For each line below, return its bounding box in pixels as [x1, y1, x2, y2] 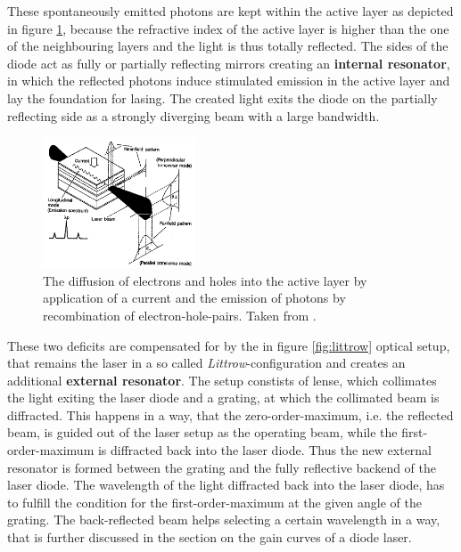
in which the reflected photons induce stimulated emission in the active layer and [7, 71, 450, 90]
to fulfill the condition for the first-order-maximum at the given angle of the [7, 492, 422, 511]
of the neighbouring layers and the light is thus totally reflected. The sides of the [7, 37, 449, 55]
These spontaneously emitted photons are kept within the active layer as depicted [7, 2, 454, 20]
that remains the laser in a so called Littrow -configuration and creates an [7, 353, 406, 372]
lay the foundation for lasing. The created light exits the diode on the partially [7, 88, 438, 107]
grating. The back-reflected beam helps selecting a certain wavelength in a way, [7, 510, 440, 529]
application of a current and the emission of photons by [43, 288, 346, 307]
